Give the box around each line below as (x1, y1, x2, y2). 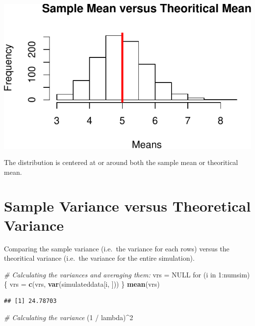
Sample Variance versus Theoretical (4, 195, 251, 216)
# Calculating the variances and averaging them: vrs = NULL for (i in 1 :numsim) (4, 269, 250, 279)
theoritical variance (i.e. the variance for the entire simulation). (4, 253, 195, 263)
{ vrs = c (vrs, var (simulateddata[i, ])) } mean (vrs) (4, 279, 160, 289)
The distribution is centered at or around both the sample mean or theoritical (4, 157, 238, 167)
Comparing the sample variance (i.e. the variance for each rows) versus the (4, 243, 229, 253)
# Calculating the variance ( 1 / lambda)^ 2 (4, 312, 133, 322)
